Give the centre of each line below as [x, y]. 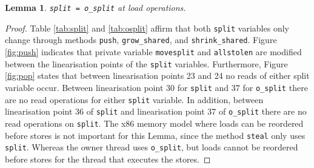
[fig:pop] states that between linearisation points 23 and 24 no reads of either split [157, 76]
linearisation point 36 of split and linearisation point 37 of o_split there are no [156, 111]
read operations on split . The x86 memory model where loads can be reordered [154, 123]
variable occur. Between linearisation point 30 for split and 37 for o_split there [156, 87]
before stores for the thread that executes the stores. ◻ [108, 159]
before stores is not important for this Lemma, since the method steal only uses [155, 135]
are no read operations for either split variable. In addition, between [134, 99]
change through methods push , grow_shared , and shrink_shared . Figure [141, 40]
